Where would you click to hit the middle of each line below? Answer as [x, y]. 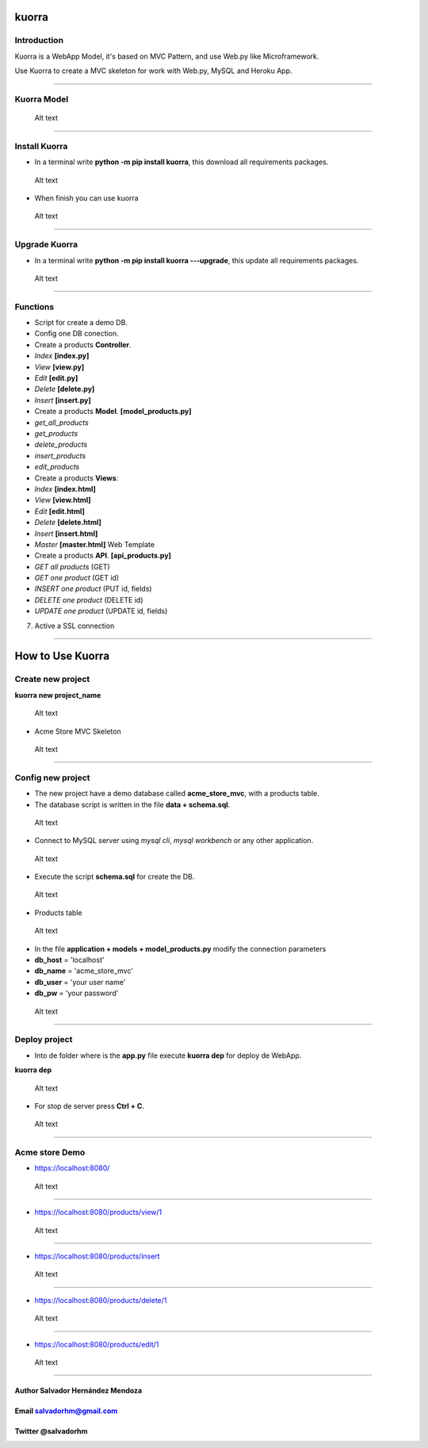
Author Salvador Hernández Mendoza [78, 1390]
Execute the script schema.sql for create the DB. [115, 877]
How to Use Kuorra [62, 656]
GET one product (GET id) [76, 578]
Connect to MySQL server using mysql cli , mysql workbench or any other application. [174, 841]
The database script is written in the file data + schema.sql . [132, 804]
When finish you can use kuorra [86, 198]
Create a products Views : [76, 478]
